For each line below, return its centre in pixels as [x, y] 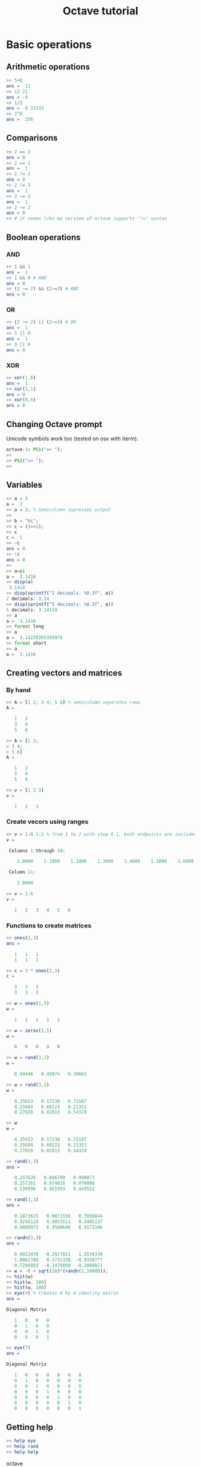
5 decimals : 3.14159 [32, 610]
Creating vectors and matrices [64, 673]
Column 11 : [22, 872]
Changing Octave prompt [54, 424]
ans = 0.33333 [25, 108]
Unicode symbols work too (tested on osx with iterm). [72, 439]
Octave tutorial [100, 11]
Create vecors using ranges [47, 822]
